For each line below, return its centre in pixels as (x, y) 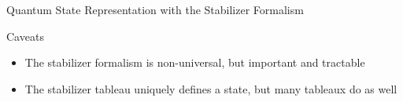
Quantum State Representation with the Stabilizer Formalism (155, 9)
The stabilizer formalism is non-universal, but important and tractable (195, 62)
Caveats (25, 36)
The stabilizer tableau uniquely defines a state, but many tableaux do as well (211, 88)
